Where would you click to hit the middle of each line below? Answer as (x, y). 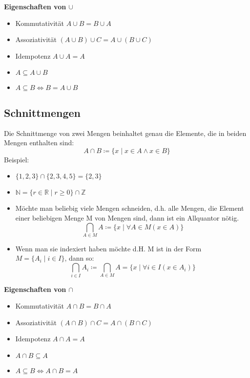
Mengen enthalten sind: (39, 143)
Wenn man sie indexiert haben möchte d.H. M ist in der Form (108, 248)
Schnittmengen (42, 112)
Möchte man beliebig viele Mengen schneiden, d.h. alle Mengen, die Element (130, 208)
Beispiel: (17, 159)
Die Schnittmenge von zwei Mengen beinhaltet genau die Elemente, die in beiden (125, 133)
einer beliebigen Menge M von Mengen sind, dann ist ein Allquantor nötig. (127, 217)
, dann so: (79, 258)
